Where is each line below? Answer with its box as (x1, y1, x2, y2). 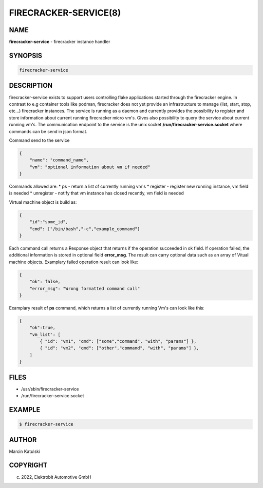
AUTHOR (9, 435, 37, 444)
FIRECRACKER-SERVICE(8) (9, 7, 121, 18)
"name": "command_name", (29, 157, 89, 163)
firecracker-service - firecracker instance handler (9, 39, 111, 45)
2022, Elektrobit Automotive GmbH (21, 474, 92, 480)
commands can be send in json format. (9, 128, 88, 134)
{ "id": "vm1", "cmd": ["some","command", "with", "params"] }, (39, 339, 197, 344)
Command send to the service (9, 137, 70, 143)
